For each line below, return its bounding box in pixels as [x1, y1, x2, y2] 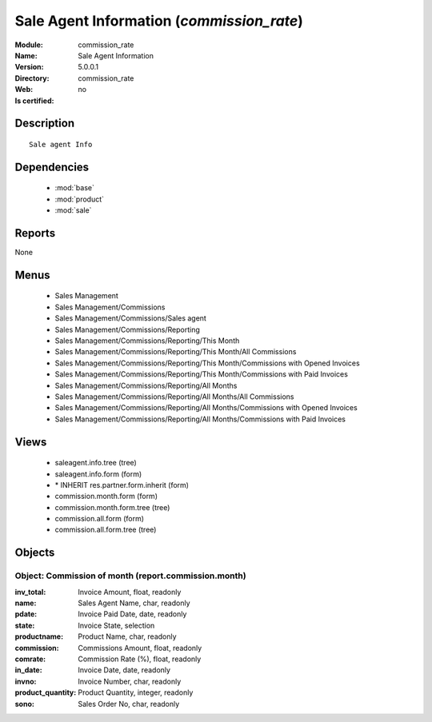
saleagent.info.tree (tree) [54, 458, 138, 468]
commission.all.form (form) [54, 514, 144, 524]
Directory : [14, 73, 50, 83]
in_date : [14, 665, 43, 675]
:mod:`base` [54, 183, 95, 193]
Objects [14, 546, 55, 560]
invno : [14, 676, 37, 686]
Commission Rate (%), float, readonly [78, 654, 202, 664]
